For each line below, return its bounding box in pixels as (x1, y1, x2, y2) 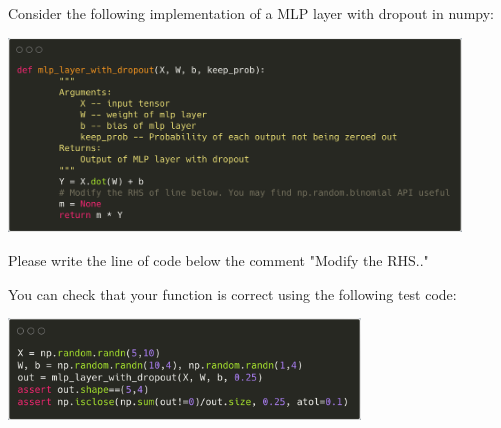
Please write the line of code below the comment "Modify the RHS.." (8, 250, 429, 271)
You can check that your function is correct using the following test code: (8, 283, 457, 304)
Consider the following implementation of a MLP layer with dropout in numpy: (8, 3, 494, 24)
